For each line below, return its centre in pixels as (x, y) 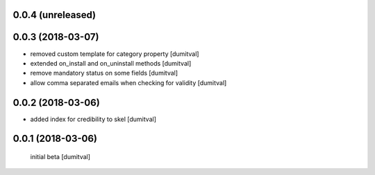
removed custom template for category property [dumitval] (115, 54)
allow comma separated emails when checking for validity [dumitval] (128, 82)
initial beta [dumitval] (60, 157)
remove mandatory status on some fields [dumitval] (104, 73)
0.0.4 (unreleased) (55, 15)
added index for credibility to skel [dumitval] (93, 119)
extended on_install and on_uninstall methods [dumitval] (111, 63)
